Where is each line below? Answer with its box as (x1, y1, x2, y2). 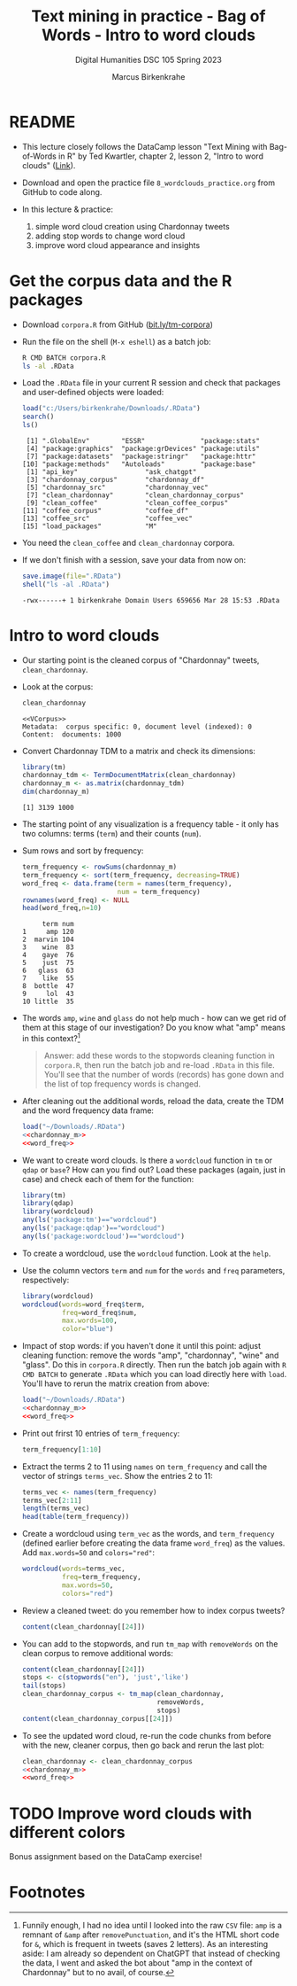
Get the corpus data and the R (9, 270, 232, 291)
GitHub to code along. (21, 186, 103, 197)
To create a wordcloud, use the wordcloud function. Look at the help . (21, 1248, 271, 1258)
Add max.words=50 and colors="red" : (21, 1547, 155, 1558)
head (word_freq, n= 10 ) (21, 904, 103, 913)
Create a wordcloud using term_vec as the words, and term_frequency (21, 1529, 276, 1539)
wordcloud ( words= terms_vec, (21, 1564, 126, 1574)
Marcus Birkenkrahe (111, 71, 186, 82)
